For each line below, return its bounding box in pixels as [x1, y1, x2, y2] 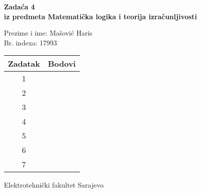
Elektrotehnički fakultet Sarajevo [4, 180, 104, 190]
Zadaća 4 [4, 1, 35, 11]
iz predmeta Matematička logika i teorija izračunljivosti [4, 11, 197, 21]
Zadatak [8, 58, 40, 70]
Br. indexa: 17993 [4, 37, 57, 47]
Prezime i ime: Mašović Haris [4, 28, 93, 38]
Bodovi [48, 58, 76, 70]
